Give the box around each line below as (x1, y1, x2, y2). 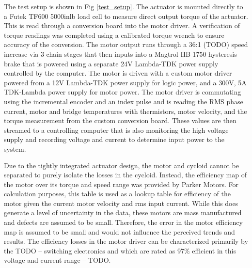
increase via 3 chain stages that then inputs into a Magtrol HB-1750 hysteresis (4, 48, 237, 59)
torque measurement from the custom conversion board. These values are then (4, 115, 236, 126)
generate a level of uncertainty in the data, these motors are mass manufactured (4, 207, 242, 218)
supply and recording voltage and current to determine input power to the (4, 134, 224, 144)
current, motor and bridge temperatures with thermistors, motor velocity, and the (4, 106, 247, 116)
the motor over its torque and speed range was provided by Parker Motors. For (4, 179, 239, 189)
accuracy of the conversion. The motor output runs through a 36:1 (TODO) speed (4, 39, 248, 49)
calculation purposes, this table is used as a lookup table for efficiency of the (4, 189, 231, 199)
